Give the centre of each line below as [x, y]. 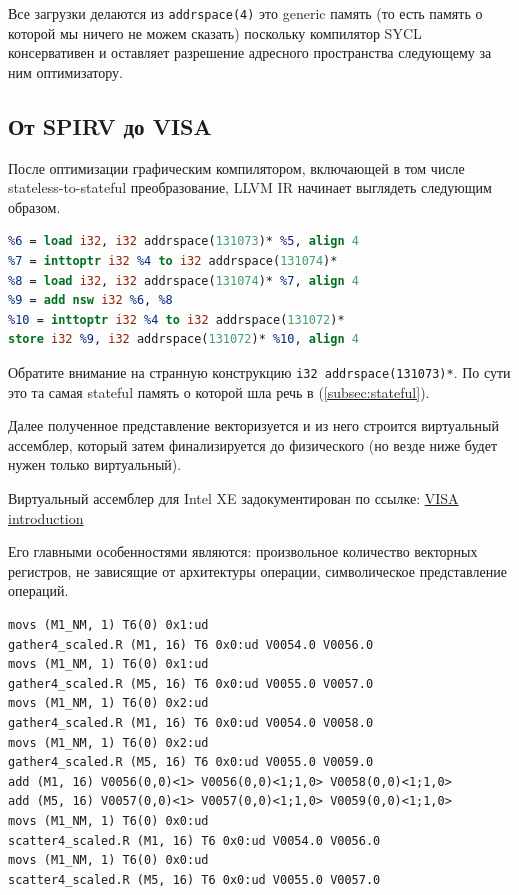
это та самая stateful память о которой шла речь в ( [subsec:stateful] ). [219, 391]
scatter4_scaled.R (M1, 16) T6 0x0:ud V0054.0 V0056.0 [194, 840]
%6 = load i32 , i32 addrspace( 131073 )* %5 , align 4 [183, 241]
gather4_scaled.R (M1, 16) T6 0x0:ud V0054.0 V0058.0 [191, 722]
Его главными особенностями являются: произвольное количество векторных [243, 551]
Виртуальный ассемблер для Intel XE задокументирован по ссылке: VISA [233, 498]
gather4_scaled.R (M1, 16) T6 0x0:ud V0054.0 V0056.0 [191, 644]
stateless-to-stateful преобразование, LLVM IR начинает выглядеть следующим [250, 187]
